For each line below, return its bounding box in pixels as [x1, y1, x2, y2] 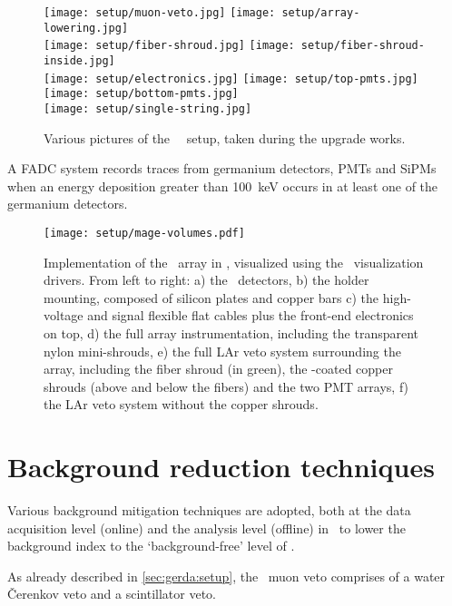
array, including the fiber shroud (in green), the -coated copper [44, 359, 393, 378]
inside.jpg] [44, 54, 115, 67]
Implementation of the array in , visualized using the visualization [44, 252, 424, 271]
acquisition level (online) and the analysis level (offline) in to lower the [7, 518, 406, 537]
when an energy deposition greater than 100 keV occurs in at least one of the [7, 176, 438, 195]
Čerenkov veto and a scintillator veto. [7, 584, 216, 603]
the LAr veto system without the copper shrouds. [44, 395, 319, 414]
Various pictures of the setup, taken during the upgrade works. [44, 128, 406, 147]
